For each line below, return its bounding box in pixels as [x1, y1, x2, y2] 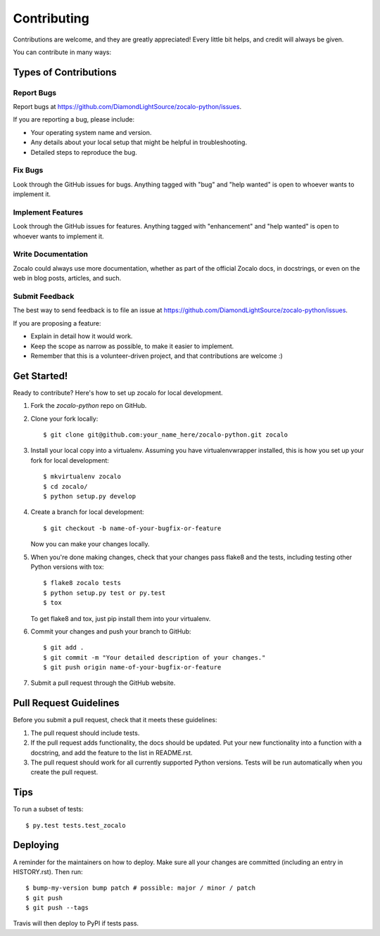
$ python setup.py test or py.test [43, 589, 166, 597]
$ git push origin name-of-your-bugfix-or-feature [43, 663, 222, 672]
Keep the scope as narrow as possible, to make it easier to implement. [30, 342, 234, 350]
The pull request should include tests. [30, 729, 140, 737]
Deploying [13, 839, 59, 851]
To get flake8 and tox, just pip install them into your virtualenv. [30, 614, 211, 622]
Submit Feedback [13, 292, 75, 302]
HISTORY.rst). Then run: [13, 867, 83, 876]
